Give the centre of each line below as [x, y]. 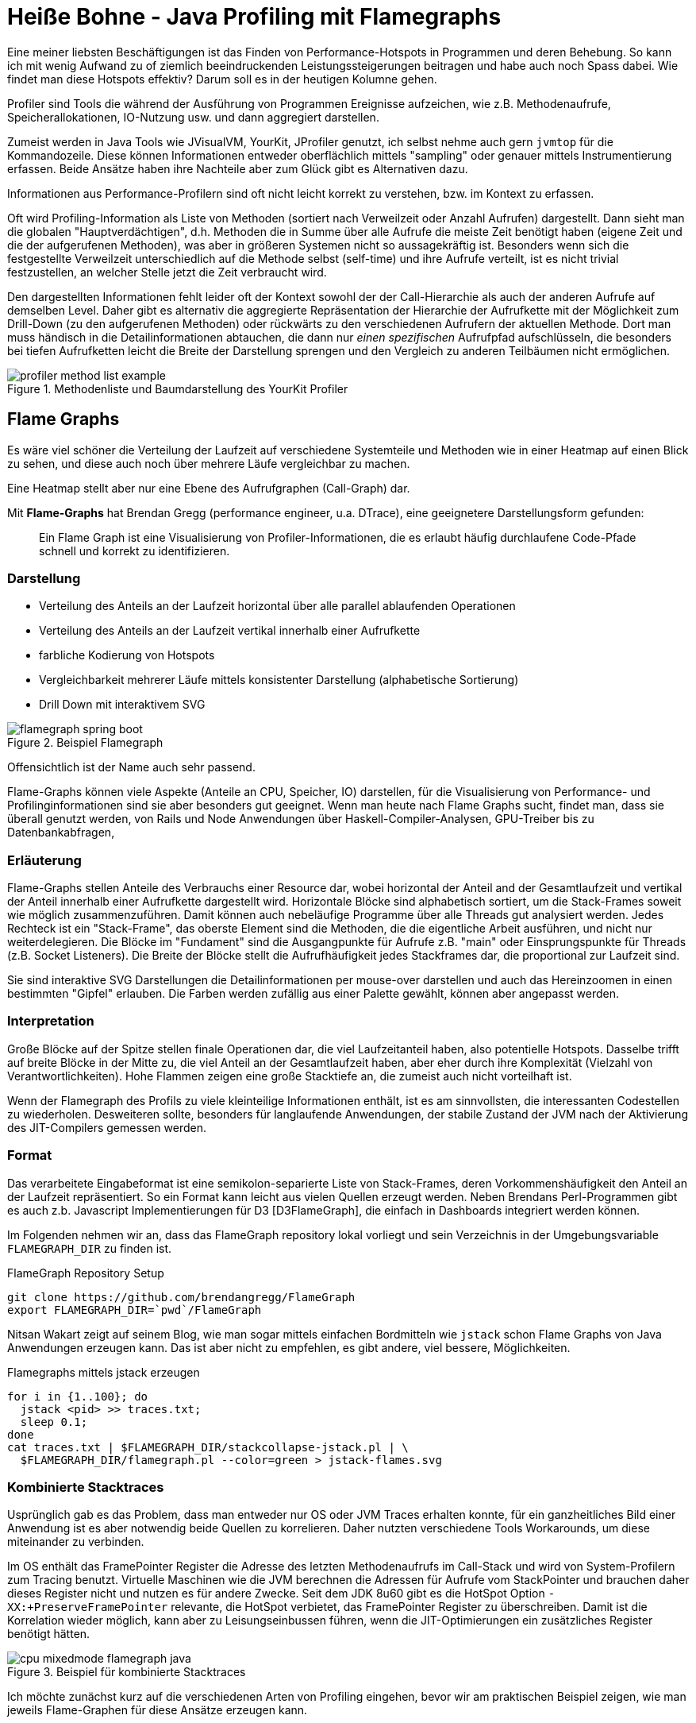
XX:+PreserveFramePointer [88, 1607]
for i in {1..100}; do [78, 1396]
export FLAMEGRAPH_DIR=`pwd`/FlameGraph [135, 1310]
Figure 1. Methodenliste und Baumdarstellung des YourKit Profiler [178, 388]
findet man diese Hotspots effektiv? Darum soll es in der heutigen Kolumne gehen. [222, 79]
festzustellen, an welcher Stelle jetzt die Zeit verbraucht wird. [167, 272]
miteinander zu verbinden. [76, 1542]
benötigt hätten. [49, 1634]
